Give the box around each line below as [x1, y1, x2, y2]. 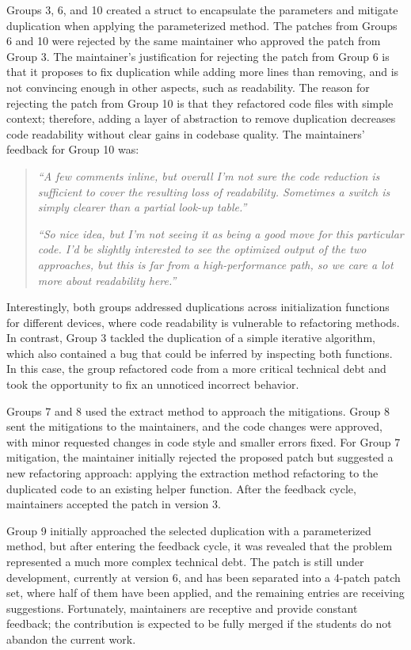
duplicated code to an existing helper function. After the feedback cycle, [6, 480, 356, 496]
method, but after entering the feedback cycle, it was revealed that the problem [6, 538, 393, 554]
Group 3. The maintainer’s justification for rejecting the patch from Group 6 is [6, 48, 390, 64]
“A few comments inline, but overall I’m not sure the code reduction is [37, 167, 380, 184]
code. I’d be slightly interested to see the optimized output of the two [37, 241, 367, 257]
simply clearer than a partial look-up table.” [37, 199, 247, 215]
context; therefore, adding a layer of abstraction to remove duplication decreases [6, 110, 396, 127]
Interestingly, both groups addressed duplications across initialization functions [6, 298, 390, 315]
